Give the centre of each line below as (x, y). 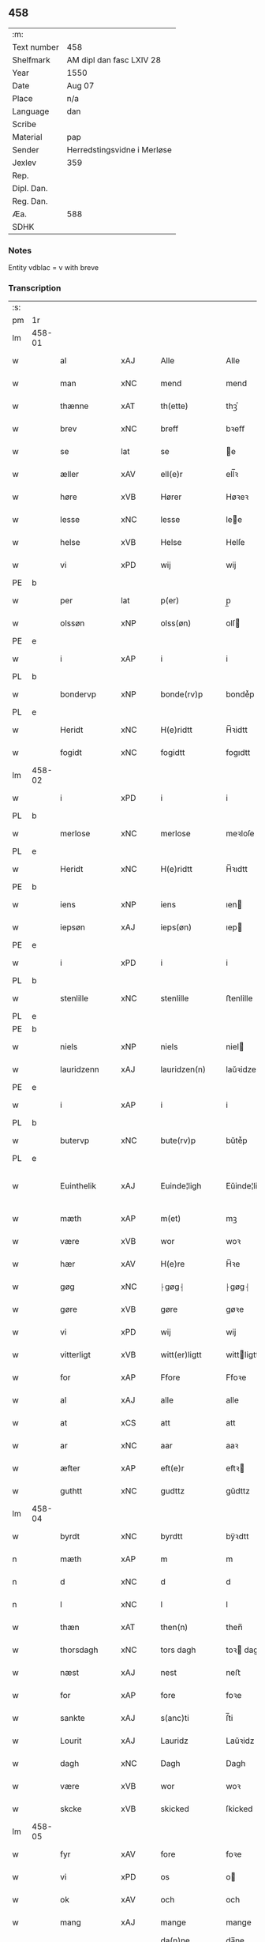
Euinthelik (78, 1186)
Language (31, 111)
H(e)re (173, 1264)
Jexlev (24, 163)
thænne (75, 406)
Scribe (24, 124)
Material (27, 137)
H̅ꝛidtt (237, 730)
